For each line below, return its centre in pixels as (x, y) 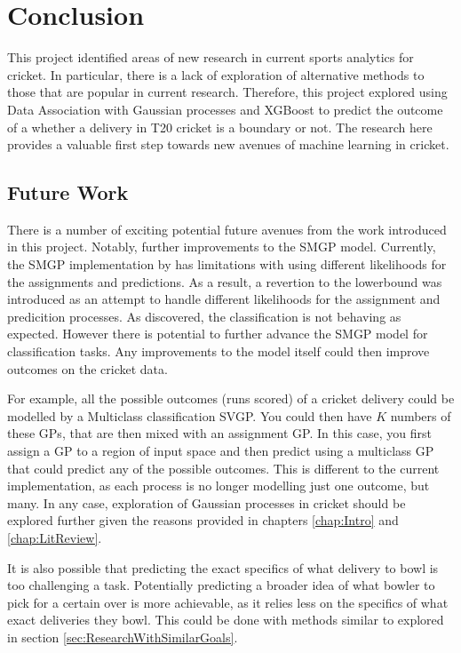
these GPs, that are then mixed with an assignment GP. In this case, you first (219, 433)
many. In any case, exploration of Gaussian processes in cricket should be (207, 502)
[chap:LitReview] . (55, 537)
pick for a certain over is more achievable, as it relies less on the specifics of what (228, 602)
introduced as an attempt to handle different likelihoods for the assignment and (224, 299)
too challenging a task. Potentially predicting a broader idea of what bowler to (221, 585)
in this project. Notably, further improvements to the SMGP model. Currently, (222, 247)
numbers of (421, 415)
